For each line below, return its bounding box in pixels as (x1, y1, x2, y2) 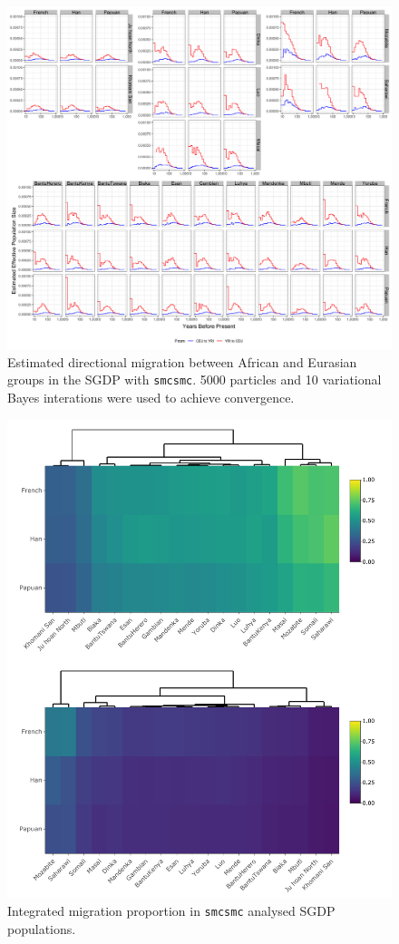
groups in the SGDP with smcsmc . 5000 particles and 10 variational (7, 370, 382, 389)
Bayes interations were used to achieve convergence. (7, 388, 295, 407)
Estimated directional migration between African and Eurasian (7, 352, 357, 371)
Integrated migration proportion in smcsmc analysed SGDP (7, 901, 336, 920)
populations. (7, 920, 76, 939)
